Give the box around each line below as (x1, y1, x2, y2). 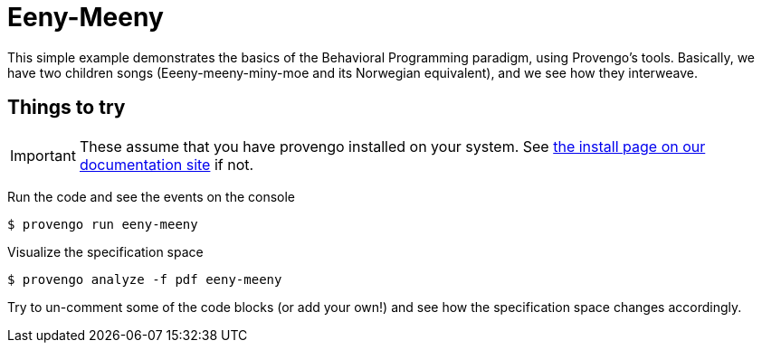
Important (10, 146, 76, 165)
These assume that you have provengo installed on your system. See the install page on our (79, 137, 706, 156)
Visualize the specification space (7, 243, 204, 260)
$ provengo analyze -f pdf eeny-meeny (7, 271, 282, 287)
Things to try (7, 96, 126, 119)
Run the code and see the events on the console (7, 188, 296, 204)
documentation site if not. (79, 155, 254, 174)
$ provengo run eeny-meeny (7, 216, 198, 232)
